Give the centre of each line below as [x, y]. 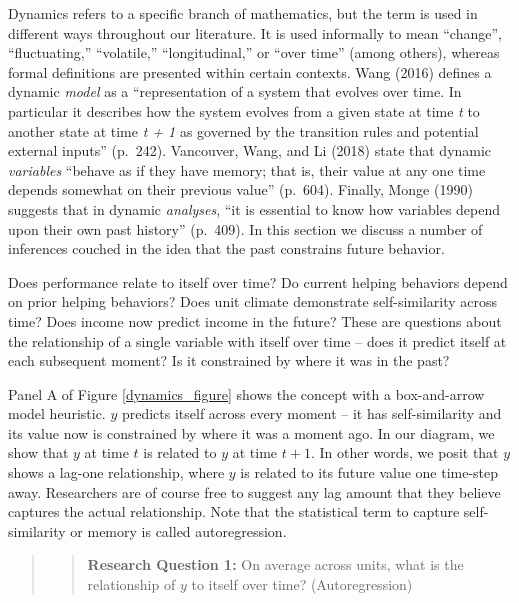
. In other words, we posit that [404, 452]
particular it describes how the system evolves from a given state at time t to [244, 110]
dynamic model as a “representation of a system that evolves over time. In [235, 91]
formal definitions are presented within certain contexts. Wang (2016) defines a [250, 71]
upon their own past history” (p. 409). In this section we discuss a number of [245, 228]
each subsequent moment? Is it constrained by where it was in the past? [229, 360]
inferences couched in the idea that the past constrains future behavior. [226, 248]
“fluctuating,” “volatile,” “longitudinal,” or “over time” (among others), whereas [254, 52]
